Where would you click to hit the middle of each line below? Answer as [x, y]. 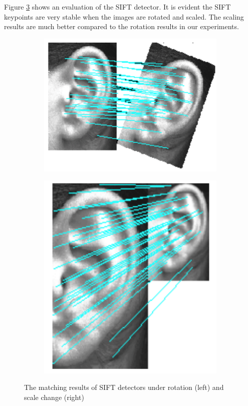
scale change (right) [54, 397]
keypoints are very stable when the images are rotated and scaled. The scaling [124, 16]
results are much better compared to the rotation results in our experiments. [121, 26]
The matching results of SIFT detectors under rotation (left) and [124, 387]
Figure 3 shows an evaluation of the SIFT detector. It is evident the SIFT [117, 7]
